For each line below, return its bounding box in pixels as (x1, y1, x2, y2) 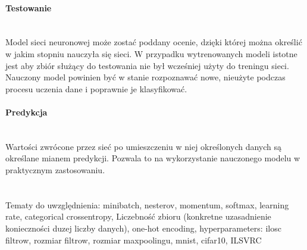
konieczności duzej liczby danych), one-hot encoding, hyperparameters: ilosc (5, 221, 281, 234)
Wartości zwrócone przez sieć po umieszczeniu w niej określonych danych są (5, 140, 282, 152)
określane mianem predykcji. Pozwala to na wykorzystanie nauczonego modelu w (5, 152, 300, 164)
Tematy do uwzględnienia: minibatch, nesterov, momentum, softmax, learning (5, 198, 289, 211)
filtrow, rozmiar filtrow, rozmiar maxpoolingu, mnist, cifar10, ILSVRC (5, 233, 262, 246)
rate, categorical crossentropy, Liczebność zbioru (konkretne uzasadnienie (5, 210, 271, 223)
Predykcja (5, 105, 48, 118)
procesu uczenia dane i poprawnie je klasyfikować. (5, 82, 187, 95)
